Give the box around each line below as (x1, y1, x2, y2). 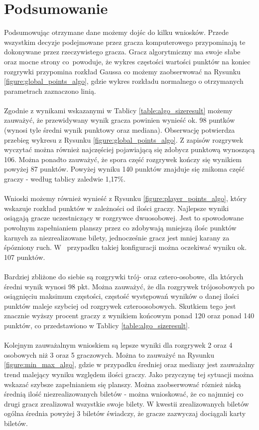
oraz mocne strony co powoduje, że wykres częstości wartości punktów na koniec (4, 56, 251, 66)
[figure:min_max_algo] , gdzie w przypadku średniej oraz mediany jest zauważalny (4, 359, 255, 370)
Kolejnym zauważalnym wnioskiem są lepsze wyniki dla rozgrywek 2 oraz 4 (4, 340, 233, 350)
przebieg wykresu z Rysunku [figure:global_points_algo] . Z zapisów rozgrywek (4, 134, 244, 145)
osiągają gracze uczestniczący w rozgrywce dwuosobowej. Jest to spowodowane (4, 213, 244, 223)
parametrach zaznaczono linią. (4, 85, 96, 96)
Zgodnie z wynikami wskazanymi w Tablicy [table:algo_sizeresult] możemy (4, 105, 233, 115)
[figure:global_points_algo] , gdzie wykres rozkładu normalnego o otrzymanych (4, 76, 244, 86)
